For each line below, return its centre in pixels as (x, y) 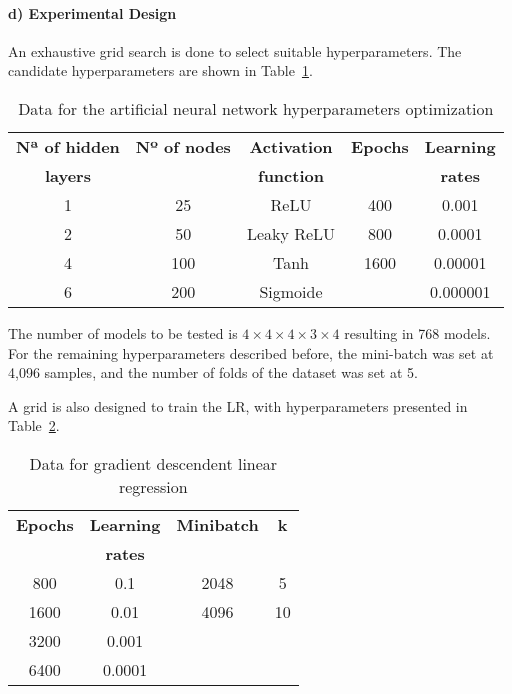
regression (153, 486)
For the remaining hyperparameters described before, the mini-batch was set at (251, 352)
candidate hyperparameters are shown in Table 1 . (160, 70)
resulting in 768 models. (417, 332)
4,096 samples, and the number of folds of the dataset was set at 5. (213, 372)
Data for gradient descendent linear (153, 463)
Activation (291, 146)
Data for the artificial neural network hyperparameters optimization (256, 108)
